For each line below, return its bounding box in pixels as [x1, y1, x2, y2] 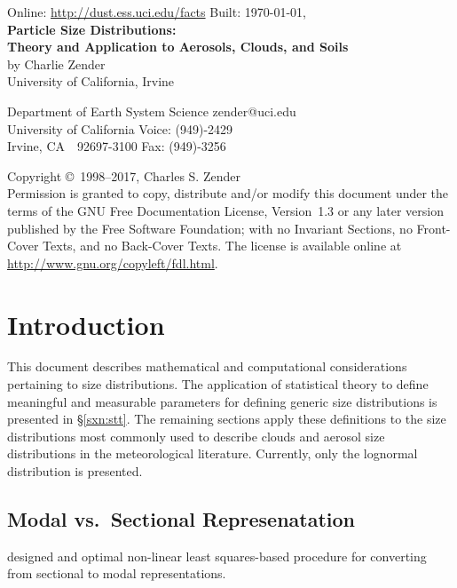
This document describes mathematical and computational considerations [7, 357, 407, 376]
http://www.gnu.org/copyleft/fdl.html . [7, 253, 218, 272]
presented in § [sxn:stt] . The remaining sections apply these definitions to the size [7, 409, 446, 428]
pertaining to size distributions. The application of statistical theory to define [7, 375, 429, 393]
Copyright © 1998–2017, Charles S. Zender [7, 166, 240, 185]
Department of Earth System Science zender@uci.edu [7, 101, 296, 120]
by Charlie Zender [7, 54, 106, 73]
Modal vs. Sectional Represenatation [7, 505, 356, 532]
